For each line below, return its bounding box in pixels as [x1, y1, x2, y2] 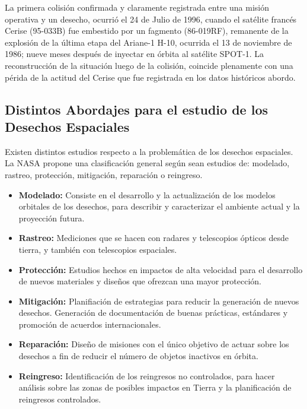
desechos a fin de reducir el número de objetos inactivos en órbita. [18, 350, 258, 362]
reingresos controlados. [18, 392, 101, 405]
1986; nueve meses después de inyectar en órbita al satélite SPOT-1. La [5, 47, 264, 60]
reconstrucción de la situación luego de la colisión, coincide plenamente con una [5, 59, 293, 71]
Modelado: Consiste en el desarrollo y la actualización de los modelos [18, 188, 276, 201]
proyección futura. [18, 211, 85, 224]
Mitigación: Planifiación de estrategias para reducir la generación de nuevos [18, 294, 299, 307]
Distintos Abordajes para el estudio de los [5, 100, 268, 118]
